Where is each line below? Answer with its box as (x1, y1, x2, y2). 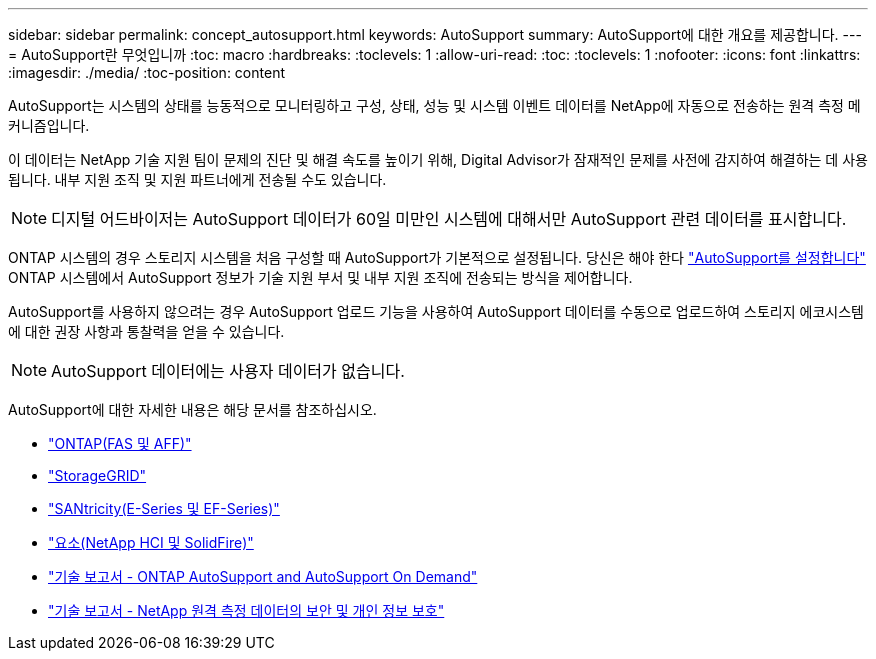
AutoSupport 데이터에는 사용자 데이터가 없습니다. (51, 361, 405, 381)
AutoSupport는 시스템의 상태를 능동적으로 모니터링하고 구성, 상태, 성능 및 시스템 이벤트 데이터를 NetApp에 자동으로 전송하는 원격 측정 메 (8, 97, 861, 114)
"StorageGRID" (48, 467, 147, 484)
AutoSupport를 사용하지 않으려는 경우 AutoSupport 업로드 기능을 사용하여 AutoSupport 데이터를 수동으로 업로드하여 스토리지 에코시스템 (8, 303, 864, 320)
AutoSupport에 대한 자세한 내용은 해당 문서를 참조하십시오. (8, 401, 377, 418)
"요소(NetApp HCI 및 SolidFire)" (48, 534, 254, 551)
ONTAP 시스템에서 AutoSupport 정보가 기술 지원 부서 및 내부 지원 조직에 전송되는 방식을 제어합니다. (8, 269, 633, 286)
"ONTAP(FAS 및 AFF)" (48, 435, 192, 452)
